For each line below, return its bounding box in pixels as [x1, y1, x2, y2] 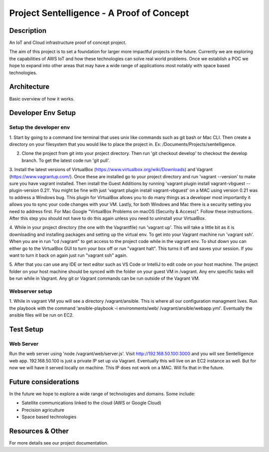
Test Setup [9, 325, 44, 334]
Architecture [9, 83, 50, 91]
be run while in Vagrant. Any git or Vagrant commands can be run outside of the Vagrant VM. [9, 275, 200, 281]
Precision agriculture [21, 407, 65, 413]
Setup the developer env [9, 124, 70, 131]
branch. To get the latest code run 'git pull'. [21, 157, 110, 163]
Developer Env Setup [9, 109, 76, 117]
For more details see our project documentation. [9, 440, 109, 446]
